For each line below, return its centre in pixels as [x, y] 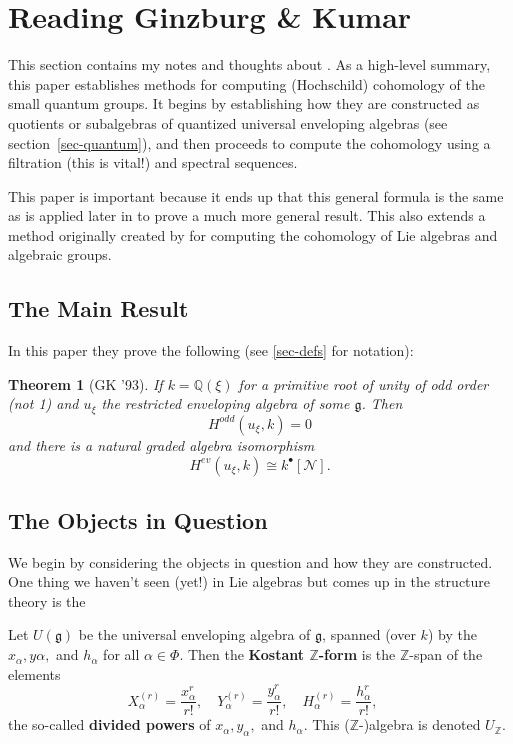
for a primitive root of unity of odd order [363, 383]
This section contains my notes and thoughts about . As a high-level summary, [249, 64]
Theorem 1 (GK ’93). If [85, 383]
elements [34, 673]
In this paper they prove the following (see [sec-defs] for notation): [211, 350]
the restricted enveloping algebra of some [225, 403]
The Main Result [98, 308]
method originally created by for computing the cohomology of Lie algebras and [253, 234]
